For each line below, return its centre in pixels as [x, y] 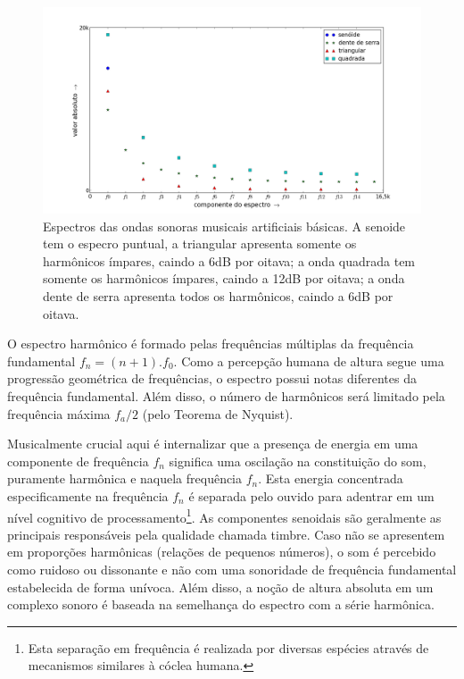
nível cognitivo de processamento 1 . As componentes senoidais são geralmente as [224, 516]
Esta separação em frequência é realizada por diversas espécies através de [228, 647]
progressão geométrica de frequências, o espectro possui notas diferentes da [212, 378]
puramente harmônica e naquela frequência [125, 478]
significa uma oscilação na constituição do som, [298, 461]
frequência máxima [59, 413]
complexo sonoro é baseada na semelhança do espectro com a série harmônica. [221, 604]
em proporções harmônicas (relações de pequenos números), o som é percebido [222, 552]
